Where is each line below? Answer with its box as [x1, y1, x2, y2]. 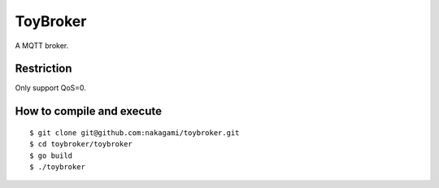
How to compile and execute [15, 104, 163, 118]
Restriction [15, 62, 72, 76]
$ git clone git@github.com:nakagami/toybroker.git [29, 128, 240, 138]
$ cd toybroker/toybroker [29, 139, 133, 149]
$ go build [29, 151, 73, 160]
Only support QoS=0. [15, 83, 87, 93]
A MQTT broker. [15, 41, 69, 50]
